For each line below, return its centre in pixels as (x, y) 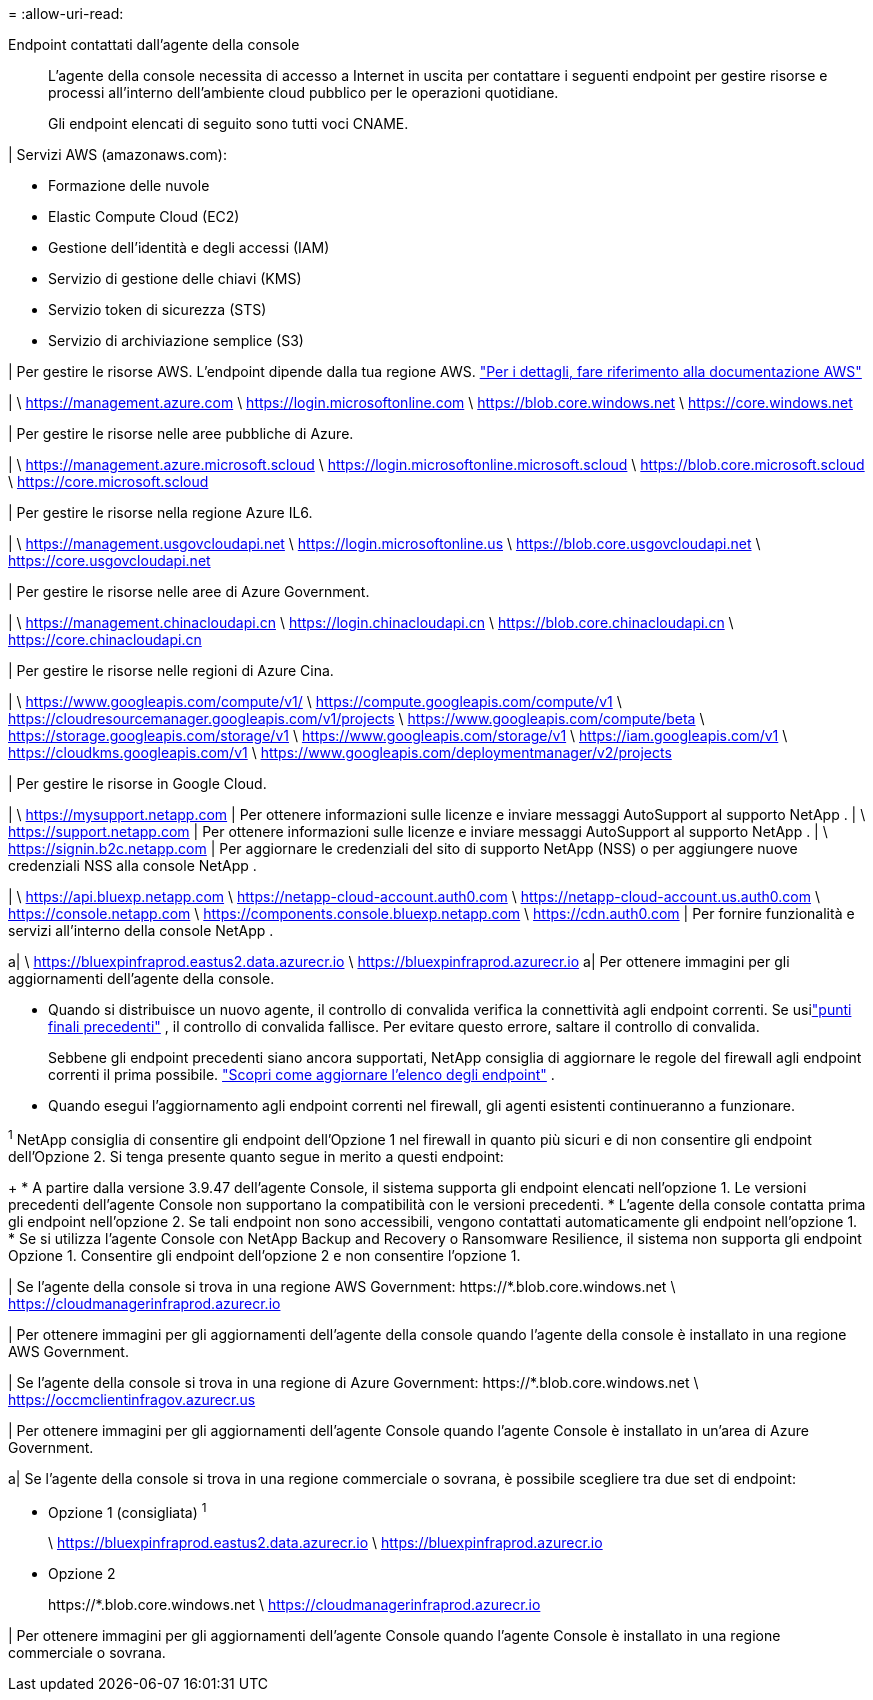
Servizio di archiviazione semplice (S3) (176, 340)
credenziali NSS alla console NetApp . (132, 865)
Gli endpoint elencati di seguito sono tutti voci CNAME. (228, 123)
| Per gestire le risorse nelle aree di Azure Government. (189, 591)
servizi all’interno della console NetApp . (141, 930)
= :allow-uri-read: (66, 13)
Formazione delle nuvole (129, 185)
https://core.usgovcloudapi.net (109, 560)
